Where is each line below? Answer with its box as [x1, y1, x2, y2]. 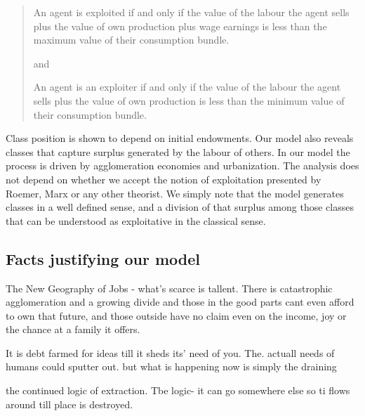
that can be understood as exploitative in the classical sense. [6, 213, 266, 228]
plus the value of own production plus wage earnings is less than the [33, 18, 327, 33]
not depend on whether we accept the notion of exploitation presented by [6, 171, 321, 186]
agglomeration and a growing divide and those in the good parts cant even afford [6, 294, 354, 309]
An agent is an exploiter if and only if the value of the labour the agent [33, 79, 341, 94]
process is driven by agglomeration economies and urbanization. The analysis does [6, 158, 359, 173]
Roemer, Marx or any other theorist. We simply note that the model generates [6, 186, 344, 200]
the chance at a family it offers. [6, 322, 140, 337]
